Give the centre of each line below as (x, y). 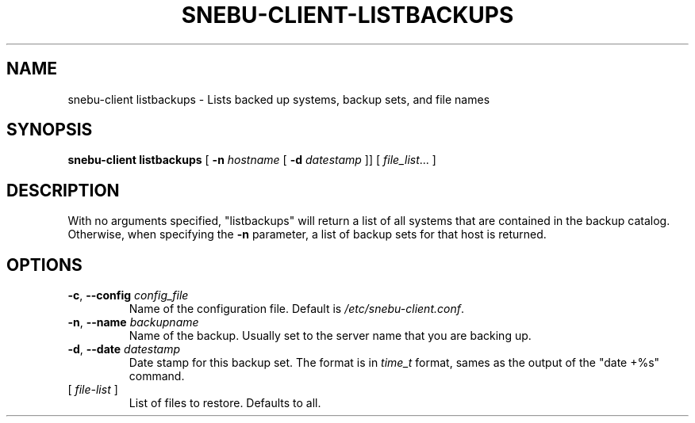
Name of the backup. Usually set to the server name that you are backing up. (330, 336)
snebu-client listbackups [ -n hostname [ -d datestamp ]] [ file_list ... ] (252, 160)
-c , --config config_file (128, 295)
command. (157, 376)
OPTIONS (44, 265)
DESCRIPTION (63, 190)
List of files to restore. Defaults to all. (225, 403)
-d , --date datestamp (124, 349)
